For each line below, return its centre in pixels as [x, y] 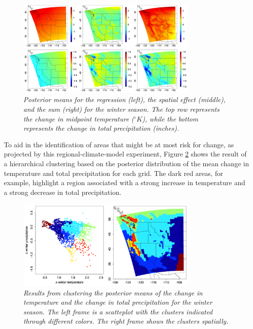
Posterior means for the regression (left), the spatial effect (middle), [125, 99]
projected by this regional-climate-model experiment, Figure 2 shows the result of [125, 154]
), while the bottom [170, 118]
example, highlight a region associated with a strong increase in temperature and [125, 182]
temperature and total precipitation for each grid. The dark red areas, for [114, 173]
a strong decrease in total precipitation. [63, 192]
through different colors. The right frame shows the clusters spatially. [126, 321]
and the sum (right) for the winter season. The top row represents [121, 109]
